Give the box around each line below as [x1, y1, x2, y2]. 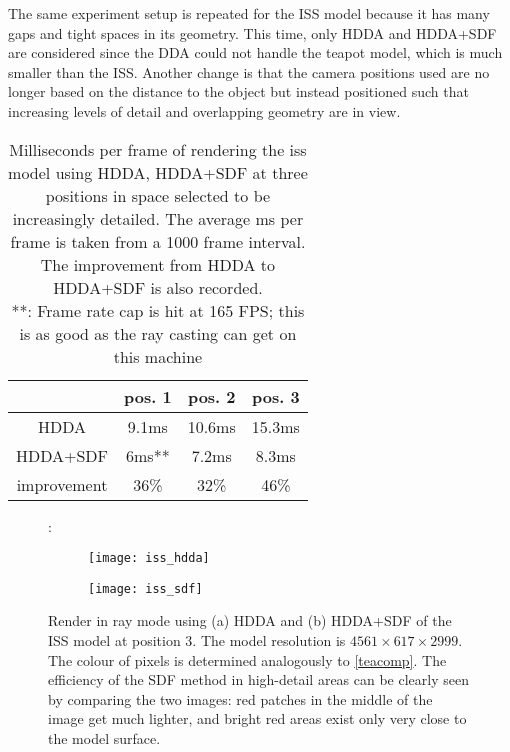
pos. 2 [187, 384, 236, 408]
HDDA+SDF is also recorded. [53, 275, 263, 299]
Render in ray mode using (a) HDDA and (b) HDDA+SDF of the [48, 610, 452, 631]
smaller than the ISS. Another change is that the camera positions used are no [8, 61, 490, 82]
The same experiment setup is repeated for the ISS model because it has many [8, 3, 490, 23]
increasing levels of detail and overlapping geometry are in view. [8, 100, 401, 121]
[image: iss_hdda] [88, 551, 210, 566]
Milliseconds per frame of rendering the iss [9, 137, 307, 161]
